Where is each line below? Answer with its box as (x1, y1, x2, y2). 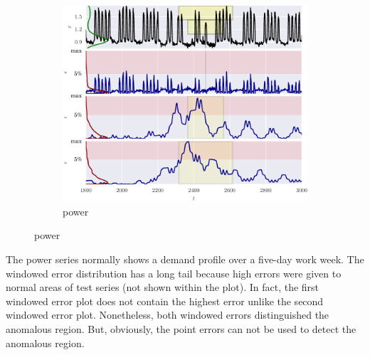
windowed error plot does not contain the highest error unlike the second (6, 293, 324, 308)
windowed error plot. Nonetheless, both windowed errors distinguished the (6, 307, 329, 322)
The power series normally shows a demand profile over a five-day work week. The (6, 251, 364, 266)
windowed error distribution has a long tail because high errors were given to (6, 265, 342, 280)
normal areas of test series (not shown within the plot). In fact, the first (6, 280, 319, 295)
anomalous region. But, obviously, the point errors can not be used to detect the (6, 321, 356, 336)
